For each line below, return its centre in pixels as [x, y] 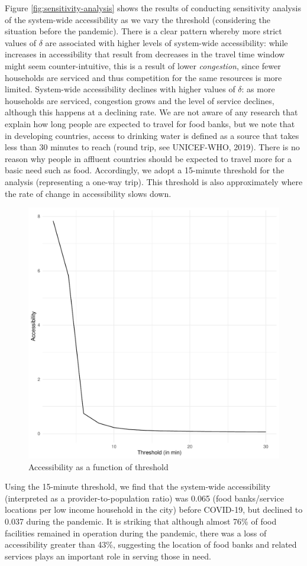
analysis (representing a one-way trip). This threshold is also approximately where [154, 181]
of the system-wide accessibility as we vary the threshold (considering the [138, 19]
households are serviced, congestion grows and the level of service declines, [140, 100]
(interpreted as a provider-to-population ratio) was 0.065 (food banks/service [144, 498]
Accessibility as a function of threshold [98, 466]
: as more [258, 89]
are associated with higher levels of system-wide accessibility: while [167, 42]
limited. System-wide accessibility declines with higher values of [120, 89]
